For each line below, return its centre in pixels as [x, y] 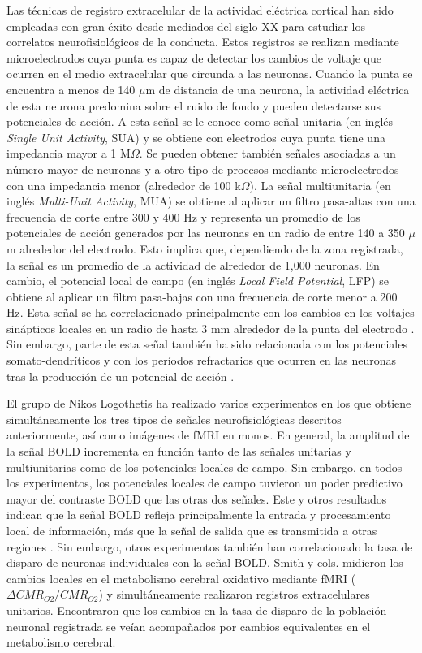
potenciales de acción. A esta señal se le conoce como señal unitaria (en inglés [200, 121]
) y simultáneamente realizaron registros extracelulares [234, 594]
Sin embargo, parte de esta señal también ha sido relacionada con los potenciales [207, 344]
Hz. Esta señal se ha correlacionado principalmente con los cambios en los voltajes [211, 312]
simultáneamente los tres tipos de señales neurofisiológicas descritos [174, 419]
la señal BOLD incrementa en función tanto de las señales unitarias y [179, 451]
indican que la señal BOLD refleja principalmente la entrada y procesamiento [199, 515]
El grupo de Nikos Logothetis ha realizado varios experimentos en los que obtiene [209, 403]
